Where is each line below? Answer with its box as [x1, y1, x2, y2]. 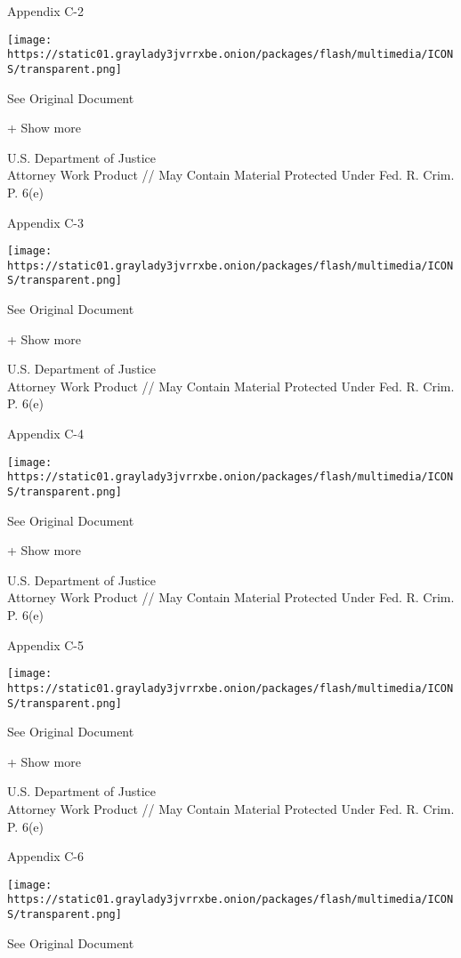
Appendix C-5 [7, 635, 84, 654]
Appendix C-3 [7, 213, 84, 231]
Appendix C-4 [7, 424, 84, 443]
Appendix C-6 [7, 847, 84, 865]
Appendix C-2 [7, 2, 84, 20]
